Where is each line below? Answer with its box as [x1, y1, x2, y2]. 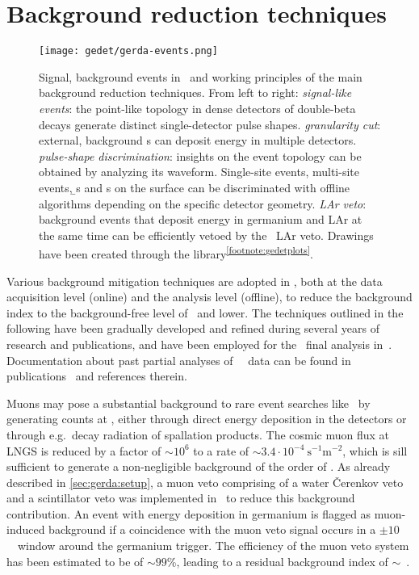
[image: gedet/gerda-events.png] [39, 45, 218, 57]
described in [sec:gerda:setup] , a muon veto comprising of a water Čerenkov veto [6, 473, 404, 490]
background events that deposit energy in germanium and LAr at [39, 211, 362, 228]
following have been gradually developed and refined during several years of [6, 320, 379, 337]
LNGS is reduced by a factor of [6, 442, 161, 459]
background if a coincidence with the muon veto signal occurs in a [48, 521, 376, 538]
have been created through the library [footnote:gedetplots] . [39, 243, 313, 262]
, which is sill [342, 442, 408, 459]
